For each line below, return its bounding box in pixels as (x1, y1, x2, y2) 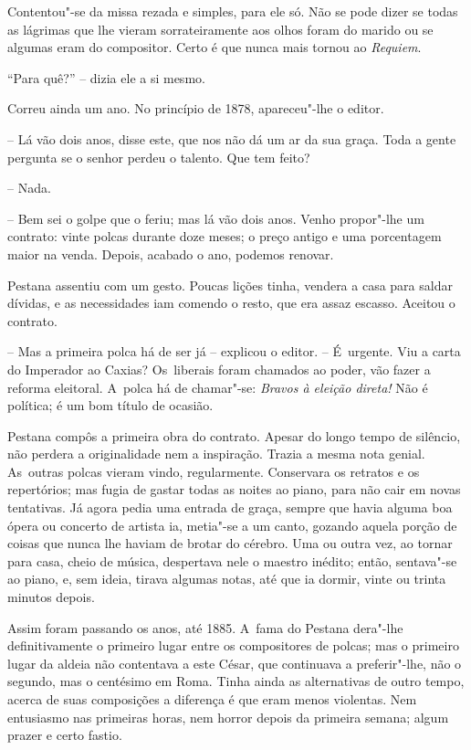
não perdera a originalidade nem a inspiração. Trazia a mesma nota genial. (7, 444, 425, 463)
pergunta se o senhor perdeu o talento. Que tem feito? (7, 147, 310, 166)
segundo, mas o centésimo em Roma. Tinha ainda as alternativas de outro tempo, (7, 671, 465, 691)
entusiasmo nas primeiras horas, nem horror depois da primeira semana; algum (7, 707, 449, 726)
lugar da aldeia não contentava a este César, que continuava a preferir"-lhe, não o (7, 653, 462, 672)
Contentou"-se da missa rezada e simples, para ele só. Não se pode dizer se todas (7, 2, 458, 20)
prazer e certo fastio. (7, 725, 122, 745)
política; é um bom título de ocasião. (7, 396, 214, 415)
